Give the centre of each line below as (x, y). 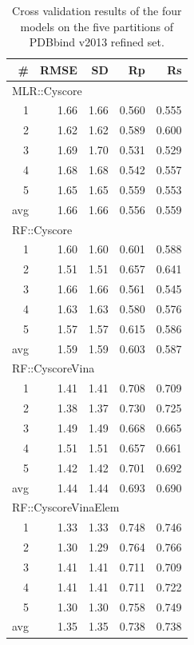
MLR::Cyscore (47, 90)
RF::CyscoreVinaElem (66, 507)
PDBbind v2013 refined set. (97, 42)
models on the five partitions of (97, 26)
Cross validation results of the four (97, 10)
